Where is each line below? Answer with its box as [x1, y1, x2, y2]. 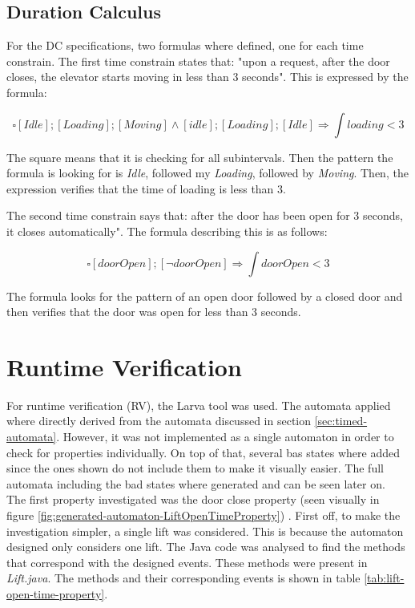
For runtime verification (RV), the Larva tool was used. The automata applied [6, 396, 391, 413]
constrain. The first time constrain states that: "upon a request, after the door [6, 52, 390, 69]
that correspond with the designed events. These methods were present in [6, 553, 368, 570]
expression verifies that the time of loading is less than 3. [6, 180, 286, 197]
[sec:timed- [314, 412, 368, 429]
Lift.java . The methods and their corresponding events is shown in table [6, 569, 361, 586]
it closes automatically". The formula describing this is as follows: [6, 222, 328, 239]
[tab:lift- [364, 569, 405, 586]
